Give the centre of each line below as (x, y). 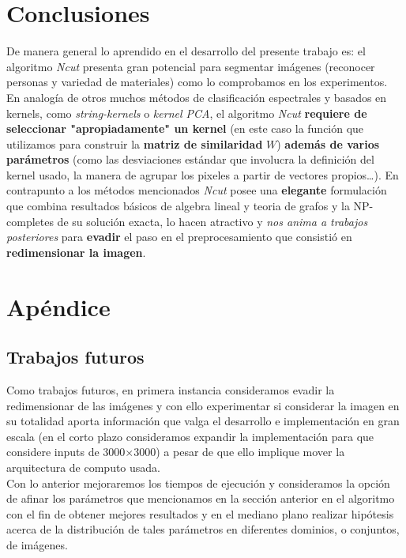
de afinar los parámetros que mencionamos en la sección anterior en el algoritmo (201, 498)
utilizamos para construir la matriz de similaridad (135, 143)
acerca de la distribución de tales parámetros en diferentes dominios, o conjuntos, (203, 529)
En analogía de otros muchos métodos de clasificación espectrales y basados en (197, 97)
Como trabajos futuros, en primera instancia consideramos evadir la (171, 390)
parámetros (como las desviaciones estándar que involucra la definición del (190, 159)
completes (30, 221)
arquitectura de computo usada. (84, 467)
